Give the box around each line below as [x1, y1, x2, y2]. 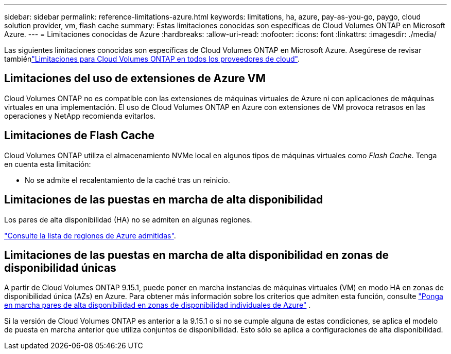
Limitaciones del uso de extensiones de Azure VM [4, 72, 266, 85]
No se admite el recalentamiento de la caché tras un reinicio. [25, 175, 230, 184]
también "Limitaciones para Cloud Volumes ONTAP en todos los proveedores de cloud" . [4, 54, 300, 63]
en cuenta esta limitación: [4, 159, 91, 169]
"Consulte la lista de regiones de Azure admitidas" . [4, 231, 176, 240]
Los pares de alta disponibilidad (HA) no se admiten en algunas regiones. [4, 215, 252, 224]
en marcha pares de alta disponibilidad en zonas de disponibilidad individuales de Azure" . [4, 301, 311, 310]
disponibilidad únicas [4, 261, 116, 274]
